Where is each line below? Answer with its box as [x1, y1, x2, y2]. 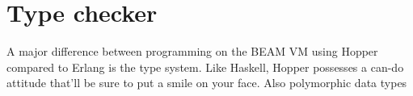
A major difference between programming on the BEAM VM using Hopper [6, 43, 378, 60]
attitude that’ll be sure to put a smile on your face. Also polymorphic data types [6, 74, 407, 91]
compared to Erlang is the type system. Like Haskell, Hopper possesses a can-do [6, 58, 404, 75]
